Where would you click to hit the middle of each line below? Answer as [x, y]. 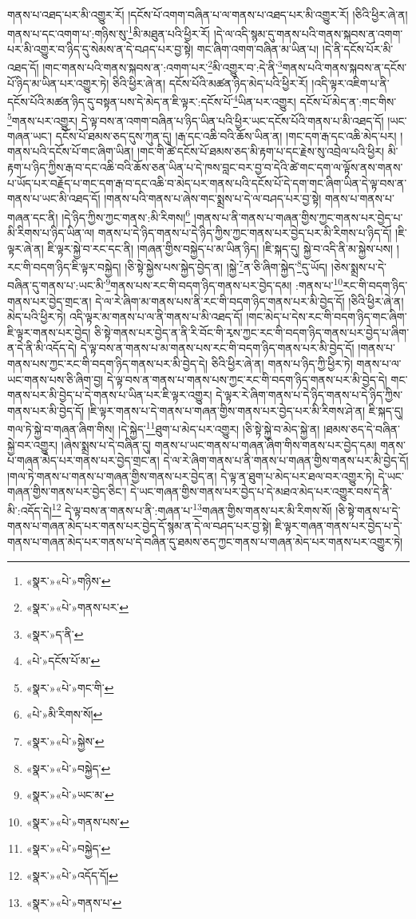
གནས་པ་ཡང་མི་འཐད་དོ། [54, 198]
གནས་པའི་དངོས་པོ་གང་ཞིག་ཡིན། [71, 151]
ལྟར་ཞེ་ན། [26, 248]
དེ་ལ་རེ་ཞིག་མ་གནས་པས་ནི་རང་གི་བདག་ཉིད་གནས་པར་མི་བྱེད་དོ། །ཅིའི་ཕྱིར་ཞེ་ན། [250, 301]
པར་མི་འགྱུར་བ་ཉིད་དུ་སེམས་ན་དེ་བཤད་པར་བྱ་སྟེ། [101, 48]
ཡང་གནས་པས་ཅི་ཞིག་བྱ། [55, 379]
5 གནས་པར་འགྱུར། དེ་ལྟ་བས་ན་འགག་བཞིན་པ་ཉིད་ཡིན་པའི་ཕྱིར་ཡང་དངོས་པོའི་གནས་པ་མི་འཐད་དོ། [196, 119]
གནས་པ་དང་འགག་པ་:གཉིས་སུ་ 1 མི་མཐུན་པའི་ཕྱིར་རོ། [109, 32]
